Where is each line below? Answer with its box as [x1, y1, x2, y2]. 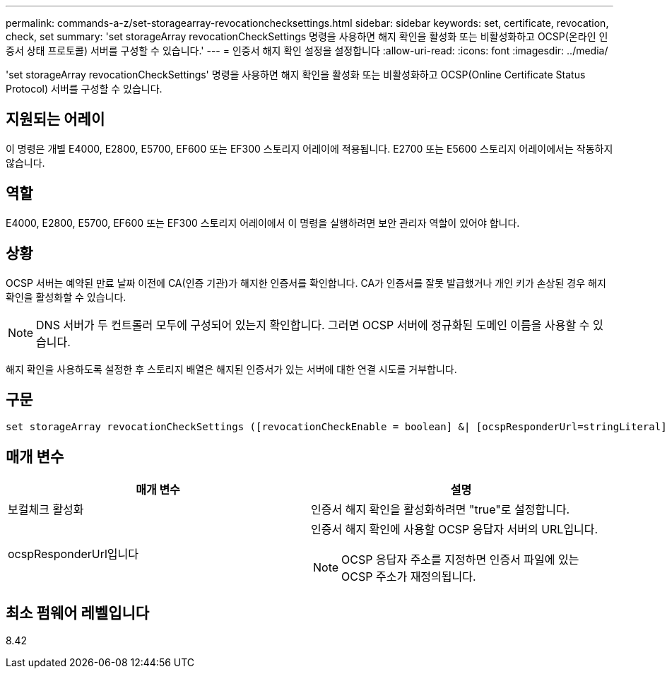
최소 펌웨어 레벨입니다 [6, 603, 150, 622]
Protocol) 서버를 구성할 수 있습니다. [6, 83, 163, 95]
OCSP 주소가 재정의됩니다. [341, 569, 476, 584]
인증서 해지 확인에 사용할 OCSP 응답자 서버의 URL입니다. [311, 522, 598, 537]
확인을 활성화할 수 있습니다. [6, 290, 126, 303]
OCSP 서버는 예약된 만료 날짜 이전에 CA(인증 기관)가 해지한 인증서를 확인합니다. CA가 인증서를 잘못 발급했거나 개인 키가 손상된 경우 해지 [6, 276, 606, 289]
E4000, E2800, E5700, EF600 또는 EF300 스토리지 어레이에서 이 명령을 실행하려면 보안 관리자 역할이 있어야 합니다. [6, 216, 520, 229]
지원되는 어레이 [6, 110, 105, 129]
